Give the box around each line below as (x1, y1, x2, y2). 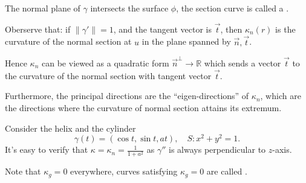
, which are (260, 89, 301, 102)
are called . (206, 165, 247, 178)
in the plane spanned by (142, 35, 231, 48)
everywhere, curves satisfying (70, 165, 178, 178)
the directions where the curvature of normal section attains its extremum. (5, 101, 282, 114)
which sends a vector (204, 56, 281, 69)
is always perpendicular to (169, 143, 266, 156)
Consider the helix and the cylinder (5, 121, 136, 134)
